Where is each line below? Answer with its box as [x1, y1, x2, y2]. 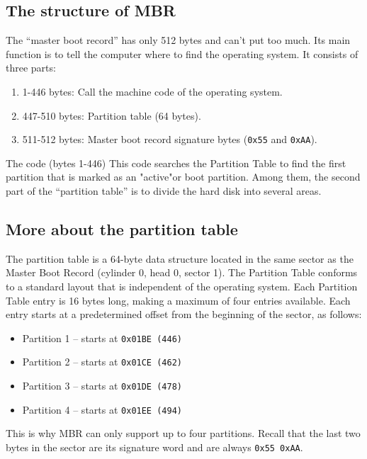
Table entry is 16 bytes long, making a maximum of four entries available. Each [6, 293, 351, 307]
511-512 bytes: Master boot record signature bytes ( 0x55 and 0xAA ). [22, 132, 317, 147]
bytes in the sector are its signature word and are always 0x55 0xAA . [6, 440, 303, 454]
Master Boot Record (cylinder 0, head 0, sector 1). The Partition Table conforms [6, 265, 358, 280]
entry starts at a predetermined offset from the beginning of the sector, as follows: [6, 307, 362, 322]
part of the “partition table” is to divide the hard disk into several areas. [6, 183, 322, 198]
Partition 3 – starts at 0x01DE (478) [22, 378, 182, 393]
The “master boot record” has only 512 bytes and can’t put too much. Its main [6, 33, 351, 47]
